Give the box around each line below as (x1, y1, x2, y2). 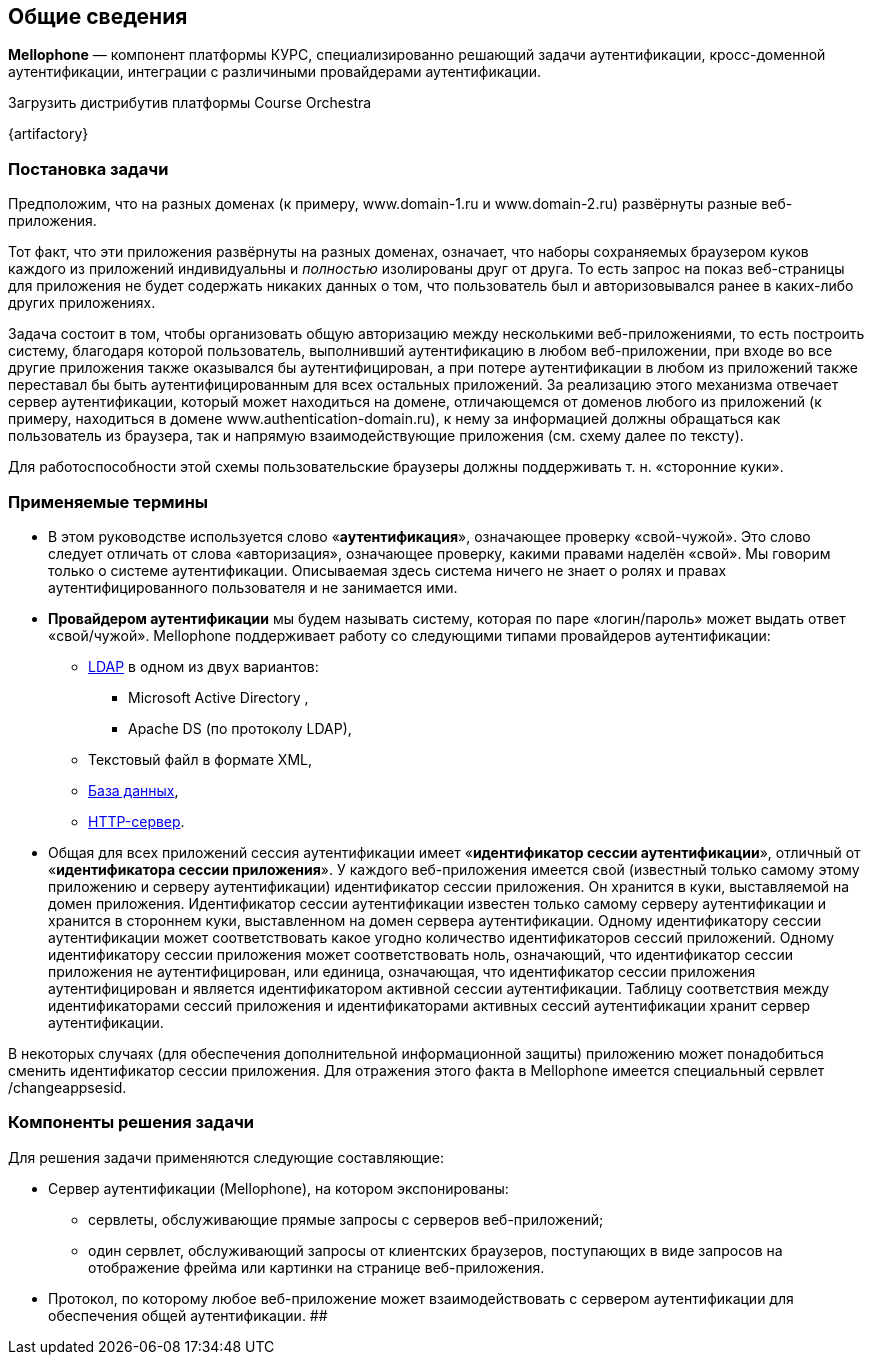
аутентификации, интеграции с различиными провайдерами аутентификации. (8, 63, 542, 81)
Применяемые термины (8, 491, 209, 512)
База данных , (88, 781, 179, 799)
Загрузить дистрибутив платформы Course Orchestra (8, 94, 372, 112)
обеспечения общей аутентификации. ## (48, 1306, 328, 1324)
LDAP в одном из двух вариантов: (88, 657, 319, 675)
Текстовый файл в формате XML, (88, 750, 312, 768)
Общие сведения (8, 4, 188, 29)
